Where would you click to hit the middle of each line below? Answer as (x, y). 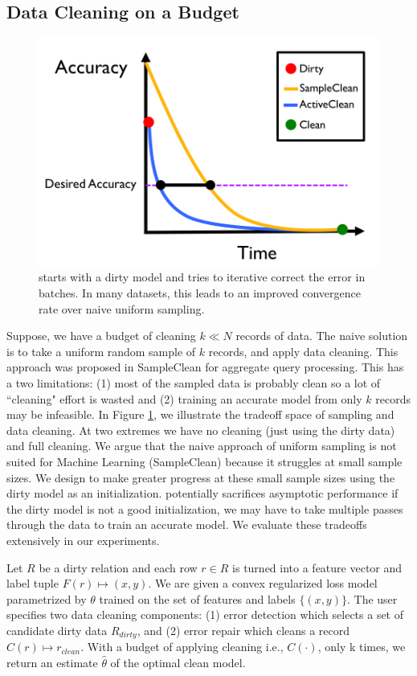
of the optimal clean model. (178, 662)
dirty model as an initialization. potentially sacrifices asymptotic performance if (202, 493)
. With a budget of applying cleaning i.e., (182, 647)
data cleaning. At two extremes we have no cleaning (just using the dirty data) (201, 430)
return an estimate (52, 662)
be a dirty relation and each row (118, 567)
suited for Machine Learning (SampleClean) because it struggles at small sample (204, 461)
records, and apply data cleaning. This (303, 351)
